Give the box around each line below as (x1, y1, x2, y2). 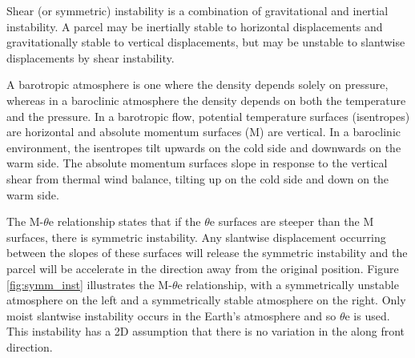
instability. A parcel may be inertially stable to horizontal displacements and (6, 18, 383, 34)
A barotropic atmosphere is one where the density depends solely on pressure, (6, 76, 389, 93)
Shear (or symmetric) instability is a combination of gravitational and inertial (6, 2, 389, 18)
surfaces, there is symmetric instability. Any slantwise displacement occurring (6, 228, 386, 245)
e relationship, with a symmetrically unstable (177, 276, 399, 292)
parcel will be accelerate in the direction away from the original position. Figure (6, 259, 399, 276)
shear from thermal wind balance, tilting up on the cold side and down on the (6, 170, 389, 187)
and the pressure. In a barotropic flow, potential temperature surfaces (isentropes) (6, 107, 410, 124)
